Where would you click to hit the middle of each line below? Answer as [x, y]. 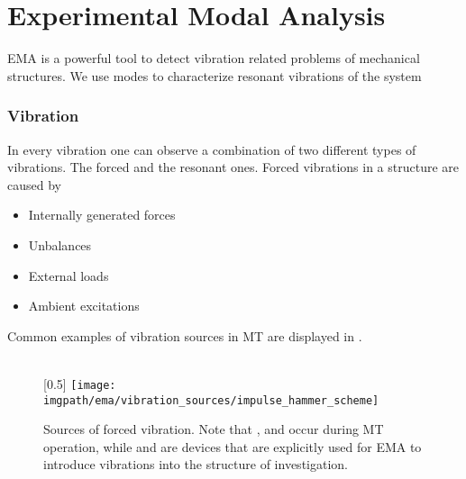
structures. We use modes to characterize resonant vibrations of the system [215, 75]
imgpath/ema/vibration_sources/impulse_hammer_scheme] [211, 400]
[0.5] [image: [80, 383]
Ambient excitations [84, 306]
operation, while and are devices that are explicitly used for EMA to [233, 446]
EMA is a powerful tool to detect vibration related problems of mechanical [214, 58]
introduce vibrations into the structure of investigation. [196, 464]
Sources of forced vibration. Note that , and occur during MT [214, 429]
